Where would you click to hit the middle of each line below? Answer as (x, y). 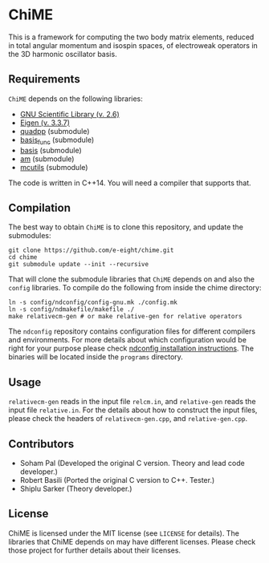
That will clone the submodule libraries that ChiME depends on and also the (132, 279)
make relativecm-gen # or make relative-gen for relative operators (125, 317)
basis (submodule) (51, 150)
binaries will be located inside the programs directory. (96, 357)
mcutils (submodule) (54, 167)
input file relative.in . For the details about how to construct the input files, (133, 410)
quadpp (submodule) (55, 131)
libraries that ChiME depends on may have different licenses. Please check (132, 541)
